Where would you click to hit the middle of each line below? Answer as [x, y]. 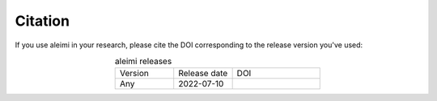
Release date [203, 74]
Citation [42, 21]
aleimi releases [143, 62]
